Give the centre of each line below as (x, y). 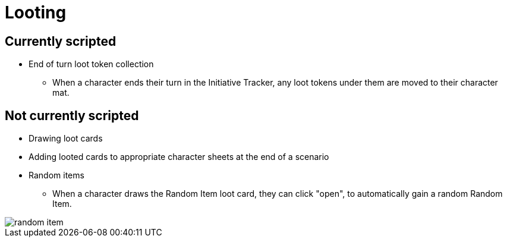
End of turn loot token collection (91, 64)
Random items (56, 175)
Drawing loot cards (66, 139)
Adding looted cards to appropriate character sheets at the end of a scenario (179, 157)
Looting (36, 12)
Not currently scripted (72, 115)
